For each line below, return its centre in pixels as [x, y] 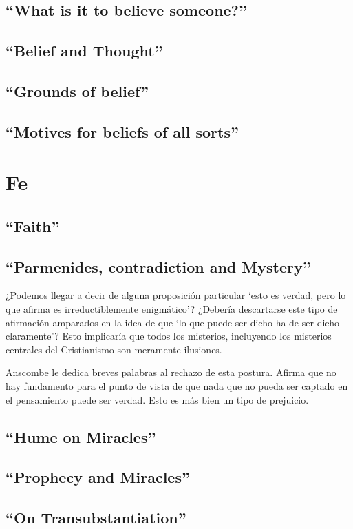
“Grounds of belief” [77, 91]
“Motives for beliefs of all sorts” [122, 131]
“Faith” [33, 226]
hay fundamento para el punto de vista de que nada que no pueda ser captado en [177, 386]
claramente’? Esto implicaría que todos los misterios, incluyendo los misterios [169, 336]
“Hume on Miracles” [81, 436]
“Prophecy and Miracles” [98, 477]
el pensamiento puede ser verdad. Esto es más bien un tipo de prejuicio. [157, 399]
